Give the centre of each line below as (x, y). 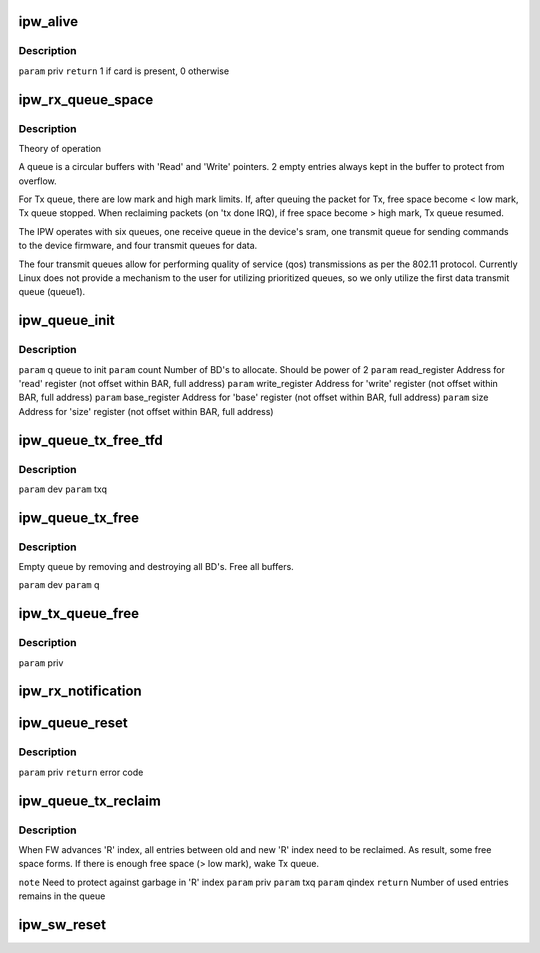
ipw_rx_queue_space (86, 99)
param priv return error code (81, 772)
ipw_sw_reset (62, 924)
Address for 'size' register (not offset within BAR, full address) (146, 411)
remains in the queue (62, 896)
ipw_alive (48, 21)
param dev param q (59, 585)
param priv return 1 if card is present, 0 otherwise (124, 71)
